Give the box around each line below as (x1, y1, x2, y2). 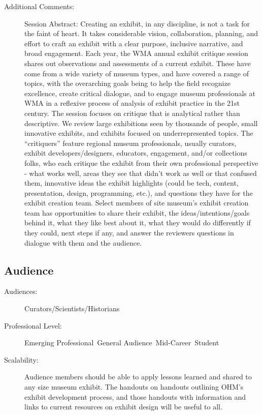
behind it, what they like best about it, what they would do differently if (24, 217, 251, 228)
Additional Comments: (4, 1, 75, 11)
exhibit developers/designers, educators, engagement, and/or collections (24, 147, 247, 158)
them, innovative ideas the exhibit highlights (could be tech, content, (24, 177, 239, 188)
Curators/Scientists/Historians (24, 303, 120, 314)
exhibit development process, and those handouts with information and (24, 391, 246, 402)
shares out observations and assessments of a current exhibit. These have (24, 57, 251, 68)
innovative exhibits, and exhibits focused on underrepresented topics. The (24, 128, 253, 138)
